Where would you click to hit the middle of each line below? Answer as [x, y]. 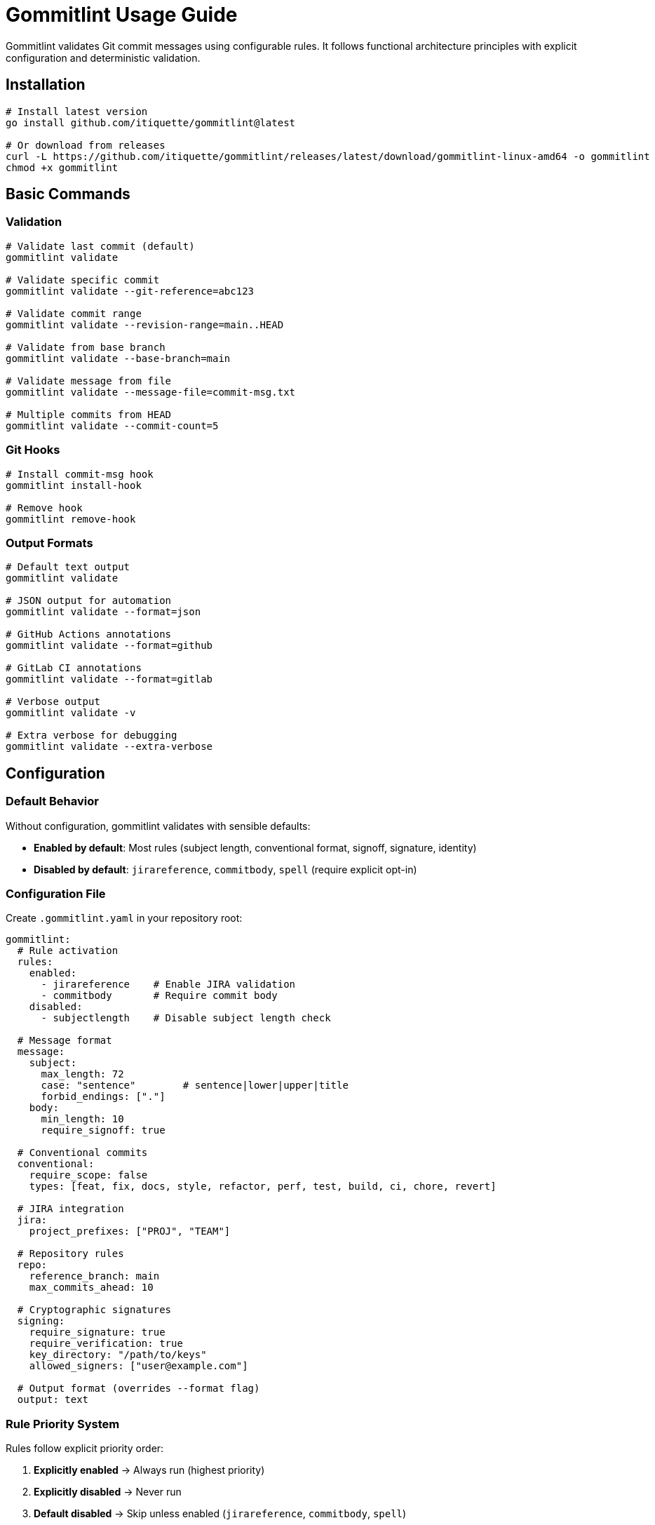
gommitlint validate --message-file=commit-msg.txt [151, 392]
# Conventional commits [82, 1153]
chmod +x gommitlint [62, 167]
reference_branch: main [94, 1276]
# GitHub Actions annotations [89, 634]
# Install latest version [77, 111]
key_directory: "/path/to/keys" [118, 1355]
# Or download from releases [86, 145]
